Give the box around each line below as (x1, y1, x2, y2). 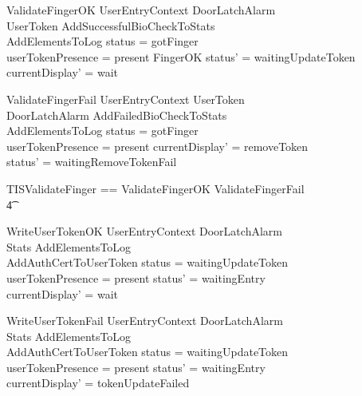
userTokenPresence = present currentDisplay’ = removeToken (6, 137, 309, 154)
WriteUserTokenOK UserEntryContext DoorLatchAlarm (6, 223, 282, 240)
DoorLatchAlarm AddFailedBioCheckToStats (6, 106, 227, 123)
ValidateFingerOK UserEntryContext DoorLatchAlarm (6, 2, 276, 18)
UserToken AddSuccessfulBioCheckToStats (6, 17, 215, 34)
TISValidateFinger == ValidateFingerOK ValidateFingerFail (6, 180, 305, 196)
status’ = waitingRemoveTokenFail (6, 153, 177, 170)
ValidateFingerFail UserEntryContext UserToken (6, 90, 245, 107)
